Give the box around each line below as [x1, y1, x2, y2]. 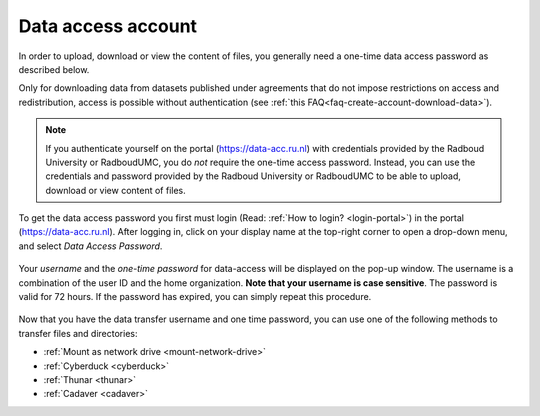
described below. [18, 63, 90, 75]
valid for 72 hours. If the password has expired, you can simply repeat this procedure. [18, 291, 372, 303]
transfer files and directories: [18, 327, 138, 339]
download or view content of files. [45, 184, 187, 196]
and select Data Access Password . [18, 240, 163, 252]
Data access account [18, 15, 198, 37]
